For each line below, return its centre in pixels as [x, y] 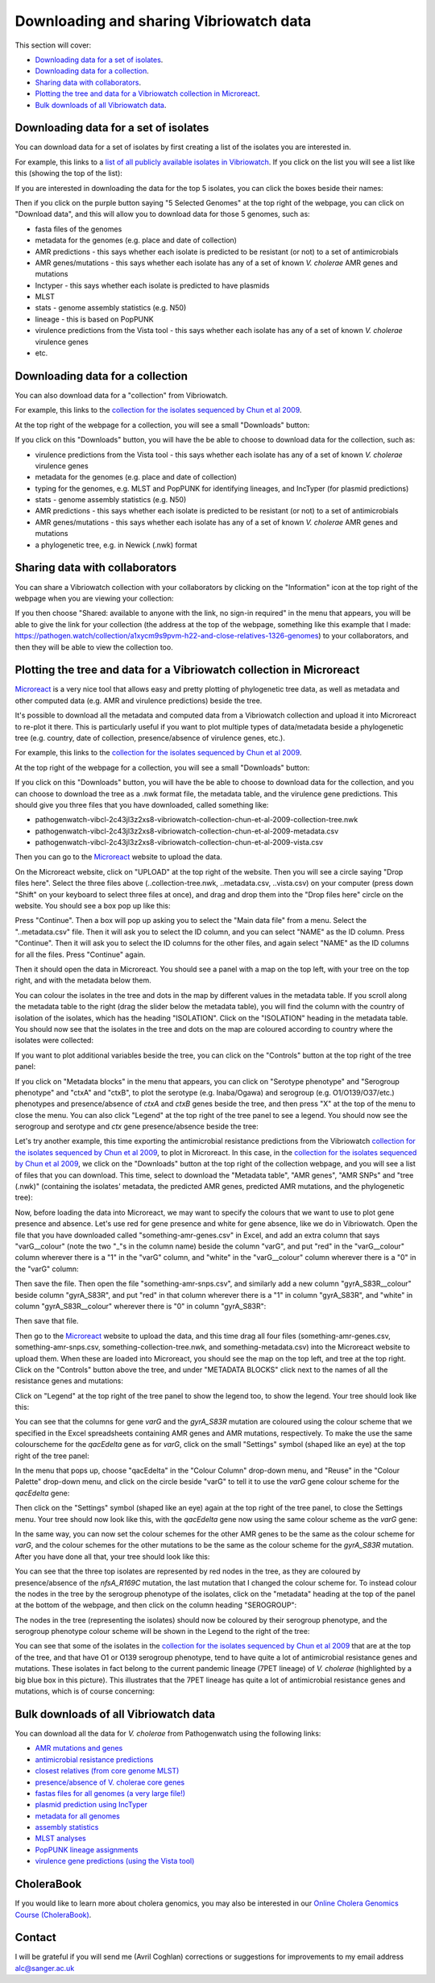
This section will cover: [53, 45]
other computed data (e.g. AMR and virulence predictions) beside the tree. [139, 700]
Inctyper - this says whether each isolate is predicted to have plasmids [152, 285]
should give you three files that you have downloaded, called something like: [142, 804]
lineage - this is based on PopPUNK [94, 319]
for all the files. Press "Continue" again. [80, 954]
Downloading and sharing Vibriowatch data [163, 21]
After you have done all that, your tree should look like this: [112, 1557]
